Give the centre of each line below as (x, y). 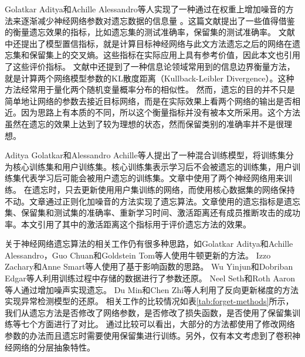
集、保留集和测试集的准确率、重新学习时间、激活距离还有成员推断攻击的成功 (152, 212)
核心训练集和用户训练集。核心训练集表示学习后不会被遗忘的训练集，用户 (152, 166)
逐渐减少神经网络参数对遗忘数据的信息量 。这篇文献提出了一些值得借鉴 (158, 20)
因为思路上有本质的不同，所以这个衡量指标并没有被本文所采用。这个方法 (160, 112)
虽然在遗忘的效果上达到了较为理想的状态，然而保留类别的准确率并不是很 (144, 123)
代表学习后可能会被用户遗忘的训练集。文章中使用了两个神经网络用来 (152, 178)
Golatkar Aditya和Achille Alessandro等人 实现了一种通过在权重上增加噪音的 (145, 9)
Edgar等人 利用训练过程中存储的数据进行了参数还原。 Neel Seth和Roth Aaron (150, 278)
